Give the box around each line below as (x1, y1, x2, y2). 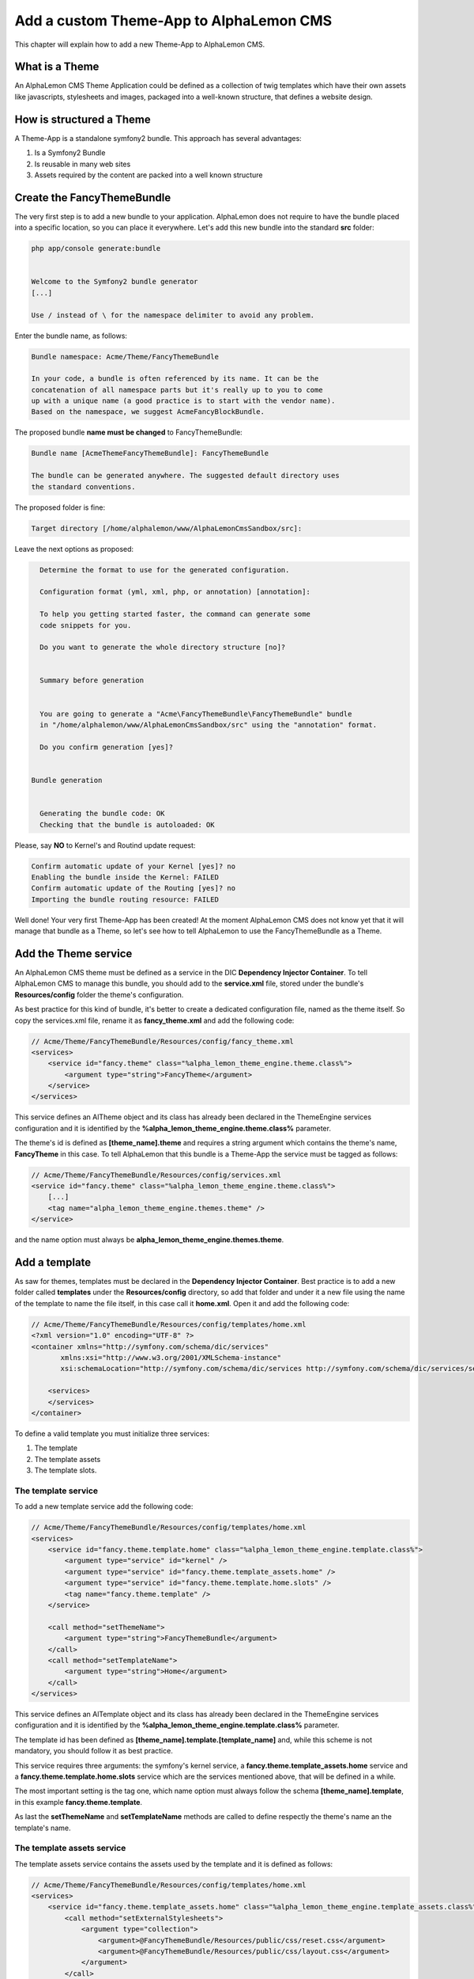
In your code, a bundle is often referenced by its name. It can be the (31, 374, 319, 383)
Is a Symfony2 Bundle (34, 148, 106, 158)
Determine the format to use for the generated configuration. (39, 565, 290, 574)
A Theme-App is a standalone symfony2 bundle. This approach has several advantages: (14, 133, 302, 142)
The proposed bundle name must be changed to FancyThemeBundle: (14, 427, 243, 437)
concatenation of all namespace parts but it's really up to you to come (31, 385, 323, 394)
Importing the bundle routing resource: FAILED (31, 895, 219, 904)
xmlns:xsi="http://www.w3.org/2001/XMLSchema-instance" (60, 1353, 282, 1362)
